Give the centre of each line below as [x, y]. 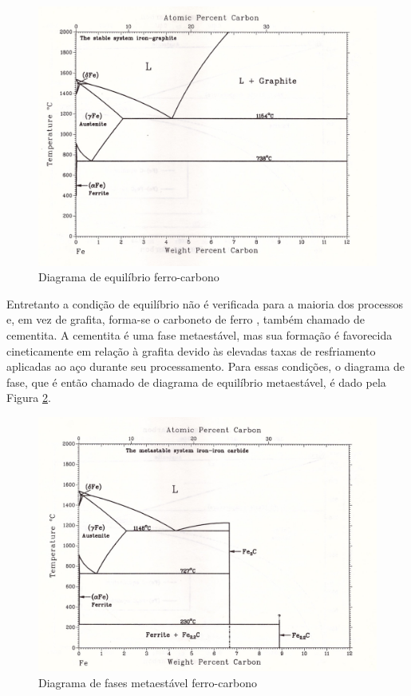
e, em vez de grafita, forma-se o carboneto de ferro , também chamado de [186, 319]
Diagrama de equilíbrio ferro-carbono [129, 277]
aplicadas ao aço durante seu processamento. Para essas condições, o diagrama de [206, 366]
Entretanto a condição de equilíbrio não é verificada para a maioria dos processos [205, 303]
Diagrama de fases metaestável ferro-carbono [148, 682]
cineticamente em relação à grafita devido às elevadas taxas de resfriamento [191, 350]
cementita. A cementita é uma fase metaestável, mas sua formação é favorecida [200, 335]
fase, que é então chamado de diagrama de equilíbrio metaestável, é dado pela [196, 382]
